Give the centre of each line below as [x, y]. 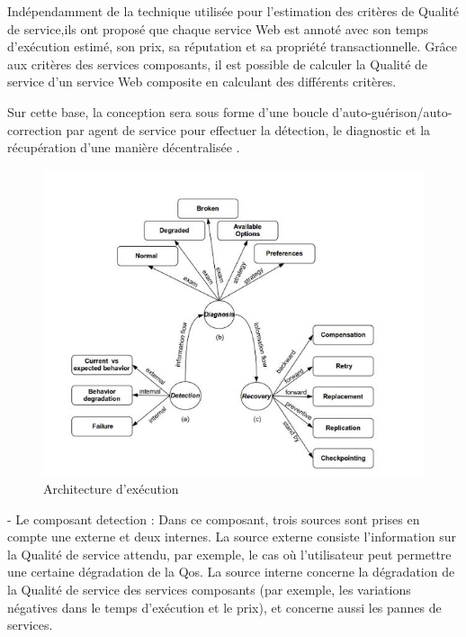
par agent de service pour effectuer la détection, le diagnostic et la [248, 129]
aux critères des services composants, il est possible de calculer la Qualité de [218, 64]
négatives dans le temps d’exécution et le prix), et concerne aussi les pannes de [224, 607]
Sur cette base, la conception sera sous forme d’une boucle [168, 111]
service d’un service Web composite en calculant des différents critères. [202, 82]
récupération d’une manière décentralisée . [124, 147]
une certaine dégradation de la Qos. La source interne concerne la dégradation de [231, 572]
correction [35, 129]
